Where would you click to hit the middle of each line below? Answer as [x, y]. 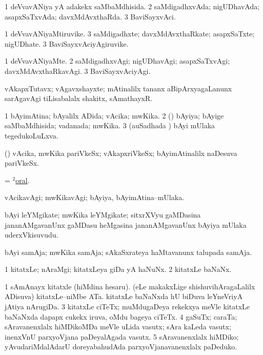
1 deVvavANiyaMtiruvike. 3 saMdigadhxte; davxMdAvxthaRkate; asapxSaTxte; [130, 34]
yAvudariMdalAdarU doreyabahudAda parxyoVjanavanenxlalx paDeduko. [121, 347]
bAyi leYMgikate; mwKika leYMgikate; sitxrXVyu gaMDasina [103, 214]
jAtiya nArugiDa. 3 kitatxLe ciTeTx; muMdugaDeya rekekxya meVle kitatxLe [127, 307]
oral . [23, 180]
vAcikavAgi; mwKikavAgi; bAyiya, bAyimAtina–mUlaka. [95, 197]
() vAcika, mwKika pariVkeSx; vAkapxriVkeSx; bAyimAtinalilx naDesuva [121, 153]
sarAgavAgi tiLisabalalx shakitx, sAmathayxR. [79, 98]
